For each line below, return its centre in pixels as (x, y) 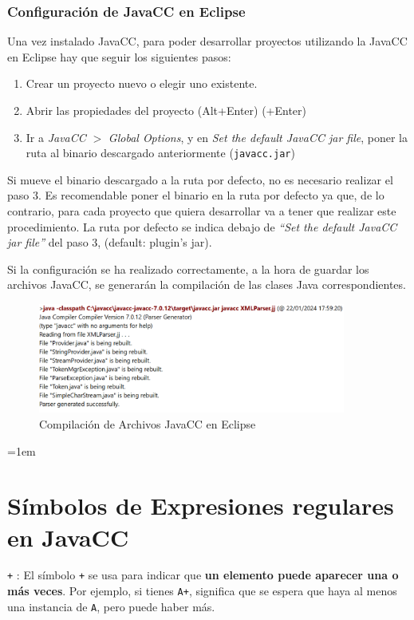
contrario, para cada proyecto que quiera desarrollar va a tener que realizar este (202, 211)
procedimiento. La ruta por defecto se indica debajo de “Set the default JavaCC (202, 226)
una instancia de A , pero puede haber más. (111, 606)
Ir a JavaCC (56, 137)
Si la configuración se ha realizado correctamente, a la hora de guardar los (188, 269)
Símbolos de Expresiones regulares (201, 505)
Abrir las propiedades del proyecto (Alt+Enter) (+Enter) (166, 110)
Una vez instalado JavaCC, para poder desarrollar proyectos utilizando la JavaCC (207, 41)
